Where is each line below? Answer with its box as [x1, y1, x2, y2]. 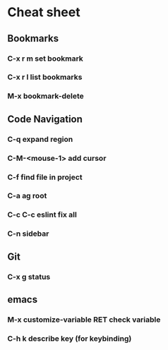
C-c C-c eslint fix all [7, 210, 78, 219]
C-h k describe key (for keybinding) [7, 333, 132, 343]
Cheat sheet [7, 4, 80, 20]
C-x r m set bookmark [7, 54, 83, 64]
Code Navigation [7, 113, 83, 125]
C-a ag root [7, 191, 47, 201]
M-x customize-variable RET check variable [7, 315, 161, 325]
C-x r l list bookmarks [7, 72, 83, 82]
